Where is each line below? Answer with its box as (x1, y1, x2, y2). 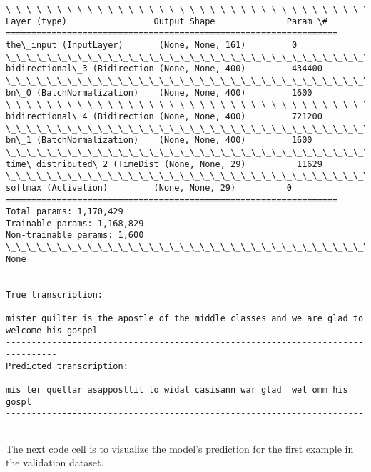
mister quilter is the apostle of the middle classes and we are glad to (6, 313, 364, 324)
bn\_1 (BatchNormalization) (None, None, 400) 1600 (6, 135, 312, 146)
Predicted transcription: (6, 361, 128, 371)
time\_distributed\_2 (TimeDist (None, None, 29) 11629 (6, 159, 322, 169)
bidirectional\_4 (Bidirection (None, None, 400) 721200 (6, 111, 322, 121)
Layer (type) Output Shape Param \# (6, 16, 328, 26)
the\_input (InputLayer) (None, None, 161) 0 (6, 39, 298, 50)
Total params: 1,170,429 (6, 206, 123, 217)
